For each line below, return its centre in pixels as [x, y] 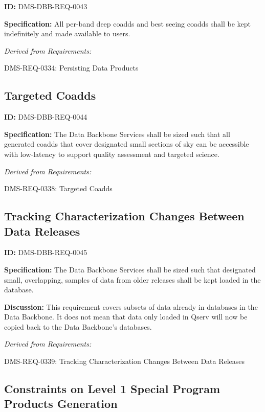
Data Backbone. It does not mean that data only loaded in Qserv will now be [126, 317]
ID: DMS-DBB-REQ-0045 [46, 252]
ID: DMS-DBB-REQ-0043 [46, 6]
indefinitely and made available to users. [67, 33]
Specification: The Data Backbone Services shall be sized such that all [117, 134]
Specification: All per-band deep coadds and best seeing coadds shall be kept [127, 23]
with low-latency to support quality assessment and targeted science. [112, 154]
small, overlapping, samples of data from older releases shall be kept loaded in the [132, 279]
